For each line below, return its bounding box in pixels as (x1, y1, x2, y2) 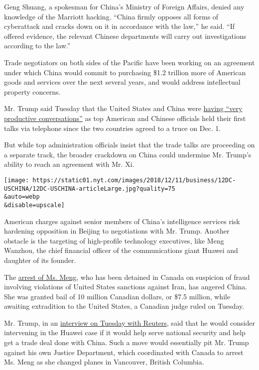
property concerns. (4, 86, 61, 97)
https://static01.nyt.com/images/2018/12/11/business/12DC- (32, 176, 236, 184)
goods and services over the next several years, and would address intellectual (4, 77, 241, 87)
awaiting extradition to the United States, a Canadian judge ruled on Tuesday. (4, 301, 245, 311)
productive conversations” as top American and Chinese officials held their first (4, 113, 246, 123)
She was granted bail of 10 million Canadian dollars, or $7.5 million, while (4, 291, 231, 301)
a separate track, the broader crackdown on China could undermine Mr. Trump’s (4, 149, 252, 159)
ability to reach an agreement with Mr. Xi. (4, 159, 134, 169)
